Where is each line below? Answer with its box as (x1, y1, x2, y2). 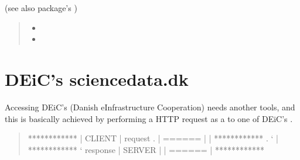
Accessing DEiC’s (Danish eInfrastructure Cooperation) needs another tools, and (5, 100, 295, 113)
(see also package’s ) (5, 2, 77, 13)
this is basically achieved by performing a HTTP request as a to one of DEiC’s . (5, 112, 293, 124)
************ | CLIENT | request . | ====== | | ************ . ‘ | (28, 132, 278, 144)
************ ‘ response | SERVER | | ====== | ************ (28, 143, 264, 155)
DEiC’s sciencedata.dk (5, 67, 189, 91)
